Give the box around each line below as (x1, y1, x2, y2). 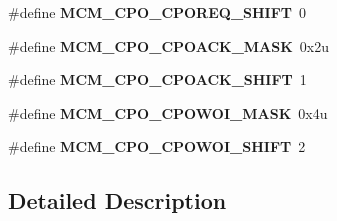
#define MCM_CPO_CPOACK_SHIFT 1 (8, 69, 307, 90)
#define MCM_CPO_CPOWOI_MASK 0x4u (8, 102, 328, 123)
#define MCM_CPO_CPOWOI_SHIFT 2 (8, 136, 306, 157)
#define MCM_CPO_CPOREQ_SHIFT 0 (8, 2, 307, 22)
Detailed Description (8, 185, 227, 216)
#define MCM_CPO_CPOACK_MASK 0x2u (8, 35, 330, 56)
